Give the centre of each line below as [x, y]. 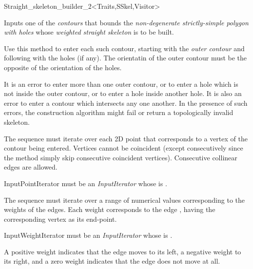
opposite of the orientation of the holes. [63, 67]
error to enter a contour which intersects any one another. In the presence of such [126, 103]
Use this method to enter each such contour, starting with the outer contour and [124, 48]
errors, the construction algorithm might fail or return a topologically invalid [119, 112]
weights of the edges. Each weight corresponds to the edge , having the [110, 209]
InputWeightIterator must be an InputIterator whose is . [88, 235]
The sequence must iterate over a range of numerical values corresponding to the [124, 200]
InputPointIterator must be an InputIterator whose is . [86, 183]
